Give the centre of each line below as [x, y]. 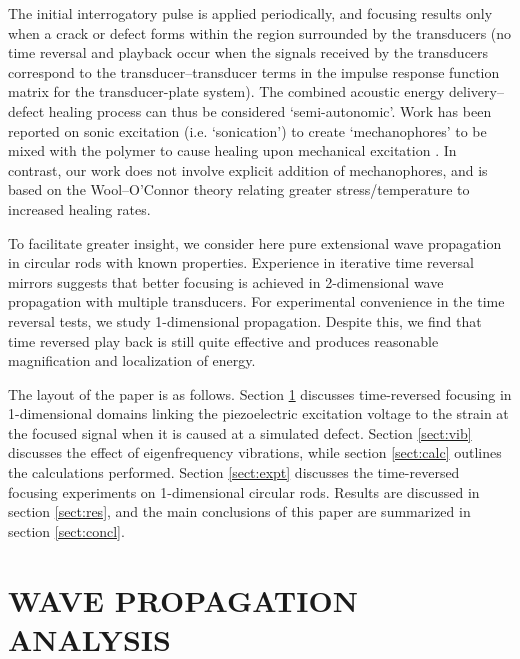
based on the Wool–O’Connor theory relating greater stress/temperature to [239, 189]
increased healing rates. [79, 208]
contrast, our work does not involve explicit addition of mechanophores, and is [248, 169]
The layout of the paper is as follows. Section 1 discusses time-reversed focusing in [260, 393]
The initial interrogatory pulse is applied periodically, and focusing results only [250, 13]
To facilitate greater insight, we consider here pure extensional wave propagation [255, 242]
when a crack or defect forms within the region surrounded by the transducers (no [260, 32]
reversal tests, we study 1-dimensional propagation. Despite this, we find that [245, 320]
